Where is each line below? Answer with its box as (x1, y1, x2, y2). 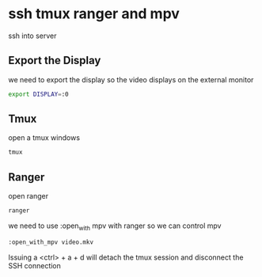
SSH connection (8, 260, 62, 270)
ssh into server (8, 31, 57, 40)
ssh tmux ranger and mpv (8, 5, 180, 23)
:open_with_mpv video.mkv (8, 238, 93, 246)
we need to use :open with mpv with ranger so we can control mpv (8, 221, 222, 232)
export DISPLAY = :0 (8, 90, 69, 98)
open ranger (8, 192, 49, 201)
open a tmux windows (8, 133, 81, 142)
